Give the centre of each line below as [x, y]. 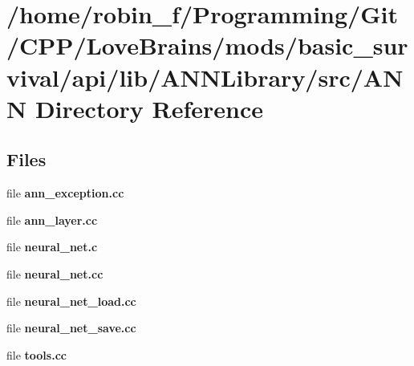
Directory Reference [149, 108]
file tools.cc [37, 354]
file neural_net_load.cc [71, 301]
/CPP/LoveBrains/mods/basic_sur [207, 45]
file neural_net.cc [55, 273]
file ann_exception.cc [65, 193]
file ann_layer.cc [52, 220]
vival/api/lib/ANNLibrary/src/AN [205, 77]
